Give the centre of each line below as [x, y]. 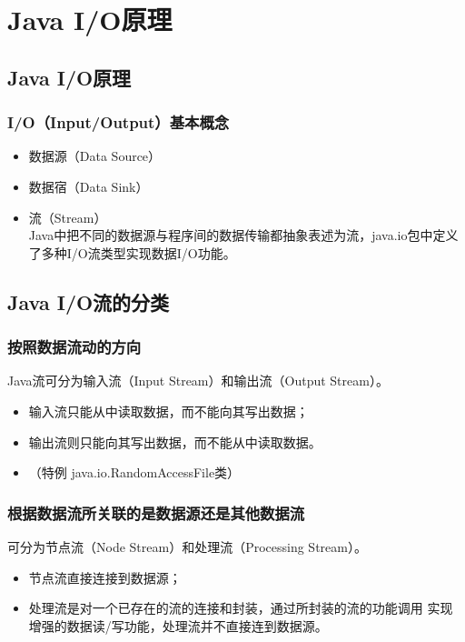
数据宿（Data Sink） [89, 186]
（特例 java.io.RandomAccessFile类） [134, 472]
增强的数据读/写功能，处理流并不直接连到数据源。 [178, 625]
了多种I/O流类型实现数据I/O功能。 [132, 252]
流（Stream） [68, 217]
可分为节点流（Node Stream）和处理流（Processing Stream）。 [187, 546]
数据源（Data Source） [95, 156]
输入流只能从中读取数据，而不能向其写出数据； [168, 411]
